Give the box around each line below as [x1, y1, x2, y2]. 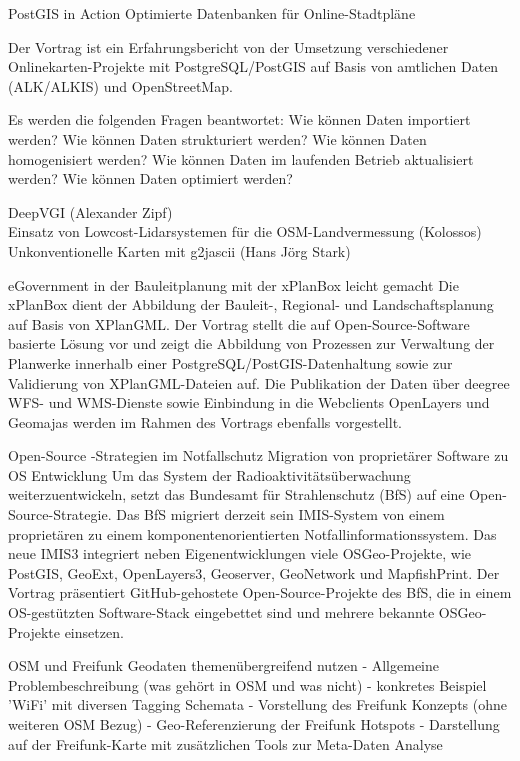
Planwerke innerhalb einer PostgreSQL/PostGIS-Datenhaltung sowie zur [8, 352, 453, 373]
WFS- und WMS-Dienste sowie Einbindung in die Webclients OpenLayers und [8, 392, 490, 413]
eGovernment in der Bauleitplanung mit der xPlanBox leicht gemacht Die [8, 274, 459, 295]
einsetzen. [64, 621, 124, 642]
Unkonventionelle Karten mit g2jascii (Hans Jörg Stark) [8, 240, 351, 261]
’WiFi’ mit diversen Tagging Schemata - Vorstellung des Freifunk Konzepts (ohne [8, 694, 507, 715]
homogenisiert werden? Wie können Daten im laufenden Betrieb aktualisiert [8, 148, 474, 169]
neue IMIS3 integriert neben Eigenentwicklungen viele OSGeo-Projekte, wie [8, 543, 472, 564]
